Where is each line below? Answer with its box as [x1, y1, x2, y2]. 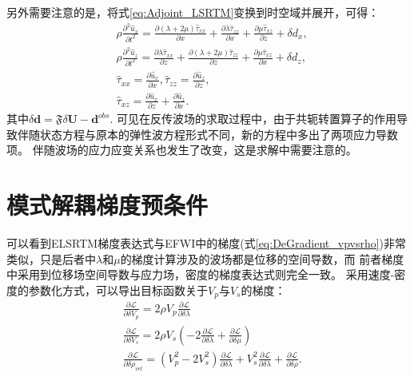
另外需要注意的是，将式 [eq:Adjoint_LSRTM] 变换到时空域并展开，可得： [6, 4, 380, 20]
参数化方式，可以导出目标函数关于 [28, 281, 208, 298]
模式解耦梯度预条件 [6, 188, 209, 221]
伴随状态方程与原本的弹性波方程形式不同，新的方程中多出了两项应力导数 [17, 125, 398, 142]
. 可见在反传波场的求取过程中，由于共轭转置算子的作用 [109, 110, 396, 127]
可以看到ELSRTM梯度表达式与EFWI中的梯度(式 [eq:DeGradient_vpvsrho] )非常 [6, 235, 407, 252]
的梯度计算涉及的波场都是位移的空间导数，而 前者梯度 [120, 250, 404, 267]
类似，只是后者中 [6, 250, 96, 267]
